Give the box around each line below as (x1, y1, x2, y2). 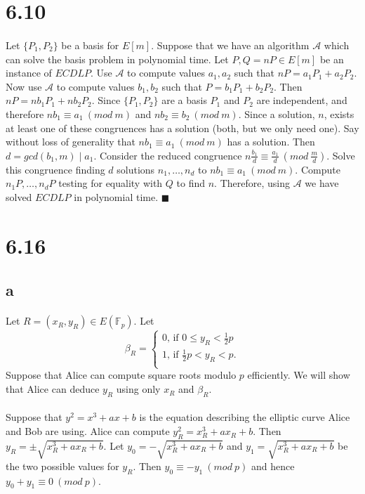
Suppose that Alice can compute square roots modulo (6, 368, 237, 382)
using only (116, 382, 161, 396)
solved (6, 189, 32, 204)
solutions (117, 162, 155, 176)
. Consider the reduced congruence (93, 148, 242, 162)
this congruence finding (6, 162, 105, 176)
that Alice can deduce (6, 382, 100, 396)
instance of (6, 65, 52, 80)
